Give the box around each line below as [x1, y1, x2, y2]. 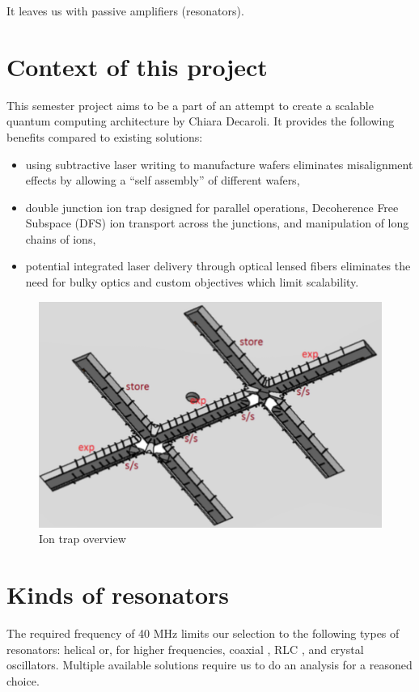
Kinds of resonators [6, 578, 230, 611]
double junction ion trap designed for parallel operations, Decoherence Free [25, 198, 399, 215]
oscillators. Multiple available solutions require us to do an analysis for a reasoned [6, 656, 413, 673]
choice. [6, 672, 40, 689]
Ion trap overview [39, 530, 126, 547]
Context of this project [6, 49, 268, 83]
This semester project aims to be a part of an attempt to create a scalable [6, 96, 374, 113]
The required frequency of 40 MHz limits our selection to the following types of [6, 625, 400, 642]
